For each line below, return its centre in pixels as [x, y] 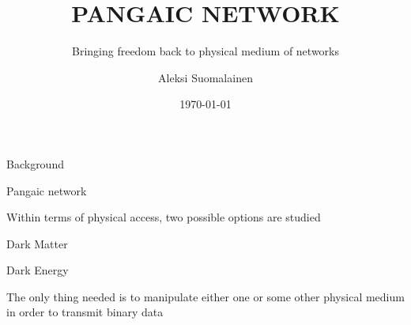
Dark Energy [38, 270]
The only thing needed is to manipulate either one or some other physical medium [205, 296]
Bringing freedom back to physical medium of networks [205, 51]
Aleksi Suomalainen [205, 77]
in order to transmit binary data [85, 312]
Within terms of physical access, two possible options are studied [164, 217]
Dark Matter [37, 243]
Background [35, 163]
